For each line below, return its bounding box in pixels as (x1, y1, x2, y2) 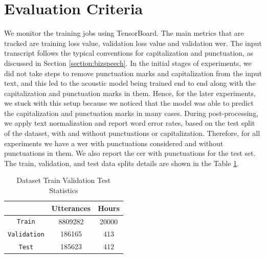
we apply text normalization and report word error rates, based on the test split (4, 118, 255, 128)
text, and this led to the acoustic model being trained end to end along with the (4, 78, 256, 88)
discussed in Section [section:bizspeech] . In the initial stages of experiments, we (4, 57, 252, 68)
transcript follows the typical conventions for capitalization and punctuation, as (4, 48, 253, 58)
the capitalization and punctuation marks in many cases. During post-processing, (4, 107, 259, 118)
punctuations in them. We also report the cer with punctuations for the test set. (4, 148, 256, 158)
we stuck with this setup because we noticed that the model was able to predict (4, 98, 254, 108)
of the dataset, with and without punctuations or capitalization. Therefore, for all (4, 128, 260, 138)
